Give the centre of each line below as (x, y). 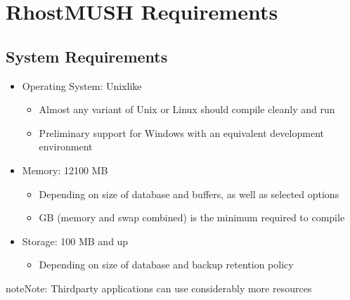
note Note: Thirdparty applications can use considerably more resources (159, 288)
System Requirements (87, 56)
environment (66, 146)
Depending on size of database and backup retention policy (166, 265)
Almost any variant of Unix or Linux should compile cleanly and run (187, 109)
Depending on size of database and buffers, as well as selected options (189, 194)
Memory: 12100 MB (65, 170)
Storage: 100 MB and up (75, 241)
